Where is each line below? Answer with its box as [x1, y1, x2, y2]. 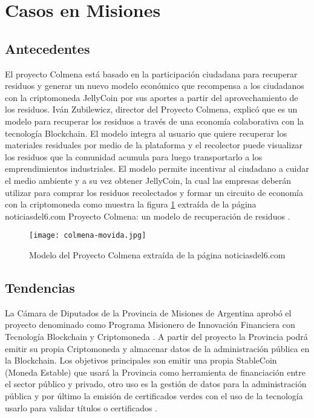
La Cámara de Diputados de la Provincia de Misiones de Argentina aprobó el [5, 306, 292, 319]
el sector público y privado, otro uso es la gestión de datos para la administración [5, 377, 307, 390]
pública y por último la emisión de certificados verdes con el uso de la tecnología [5, 389, 303, 402]
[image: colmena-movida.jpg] [29, 231, 146, 240]
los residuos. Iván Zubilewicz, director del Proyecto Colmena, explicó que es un [5, 103, 298, 116]
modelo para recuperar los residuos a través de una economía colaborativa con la [5, 114, 304, 127]
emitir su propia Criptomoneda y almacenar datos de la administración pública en [5, 342, 310, 354]
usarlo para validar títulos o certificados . [5, 401, 158, 414]
